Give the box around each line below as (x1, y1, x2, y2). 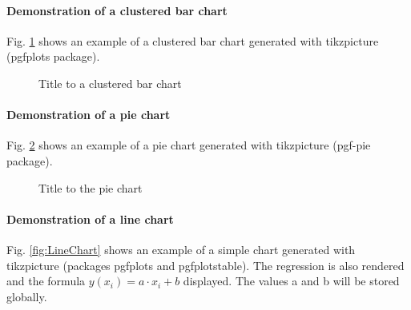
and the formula (6, 272, 86, 289)
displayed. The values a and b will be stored (183, 272, 400, 289)
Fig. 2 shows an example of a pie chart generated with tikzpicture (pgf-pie (6, 137, 371, 153)
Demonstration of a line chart (6, 210, 174, 227)
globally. (6, 288, 47, 304)
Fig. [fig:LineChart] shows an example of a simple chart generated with (6, 240, 356, 257)
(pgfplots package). (6, 48, 100, 65)
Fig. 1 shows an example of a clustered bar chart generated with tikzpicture (6, 32, 379, 49)
